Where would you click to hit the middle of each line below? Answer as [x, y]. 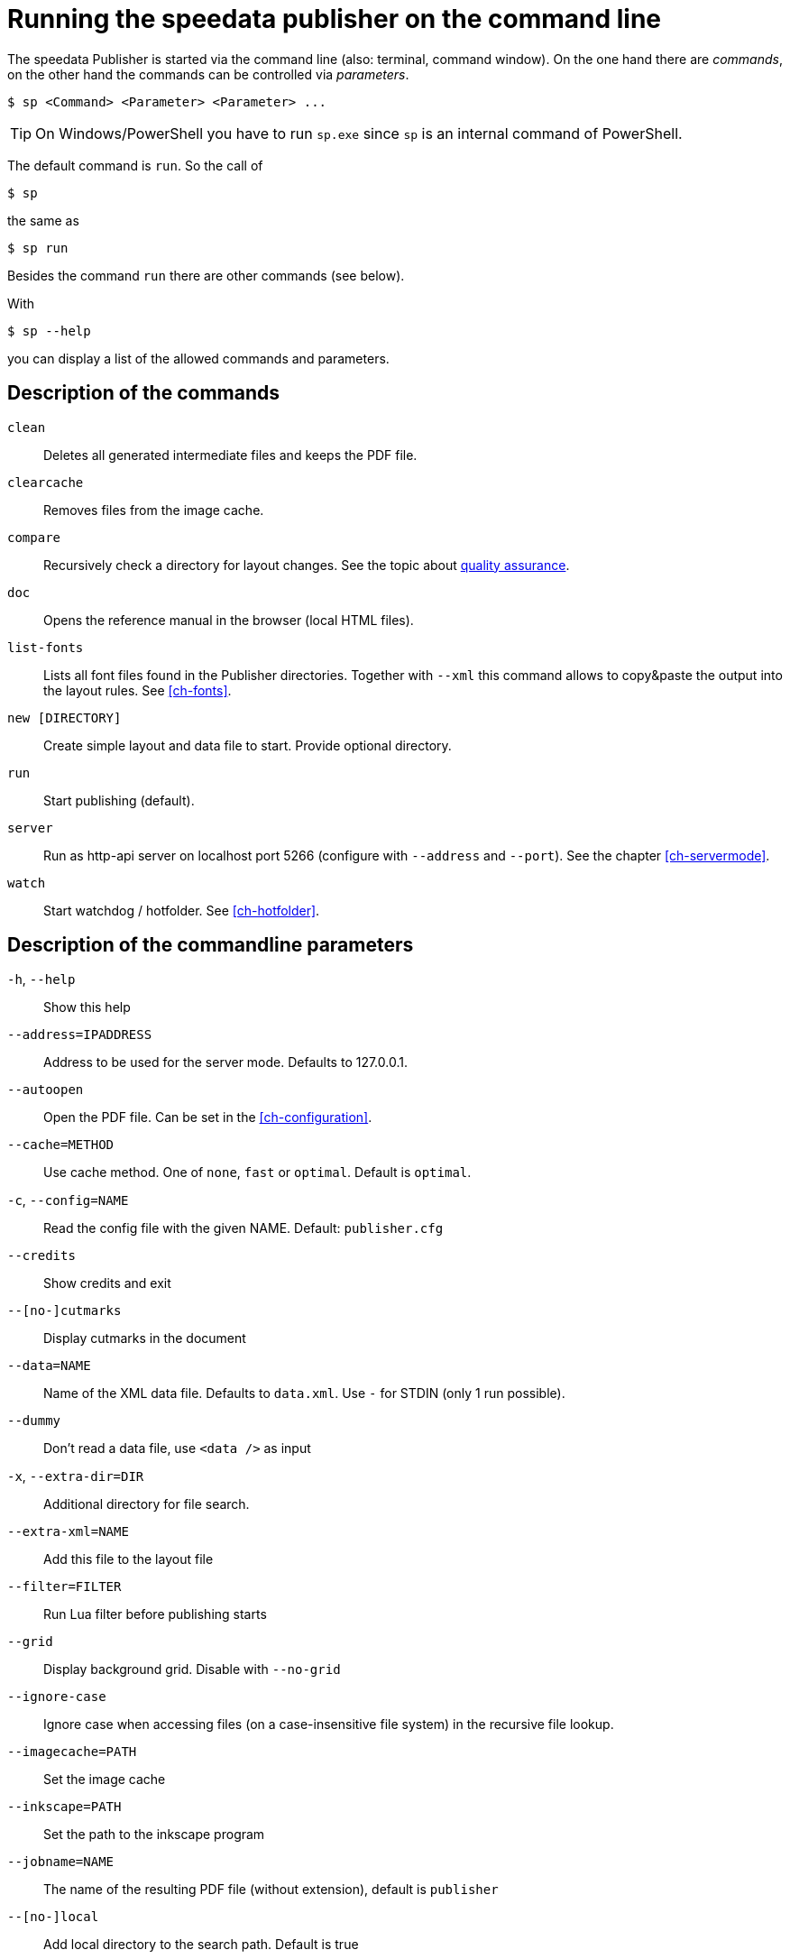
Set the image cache [105, 1780]
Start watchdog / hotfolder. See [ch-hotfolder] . [182, 910]
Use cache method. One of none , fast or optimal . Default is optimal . [257, 1173]
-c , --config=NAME [68, 1200]
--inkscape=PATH [64, 1807]
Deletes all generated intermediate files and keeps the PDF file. [230, 455]
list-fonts [46, 647]
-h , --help [41, 979]
